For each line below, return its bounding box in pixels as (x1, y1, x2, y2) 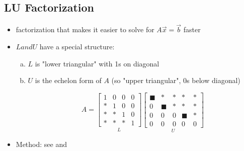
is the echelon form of (35, 75, 102, 86)
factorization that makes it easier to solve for (16, 24, 154, 35)
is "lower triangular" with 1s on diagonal (35, 58, 159, 68)
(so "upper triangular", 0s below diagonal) (111, 75, 240, 86)
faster (183, 24, 201, 35)
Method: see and (16, 139, 67, 149)
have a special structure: (39, 41, 115, 52)
